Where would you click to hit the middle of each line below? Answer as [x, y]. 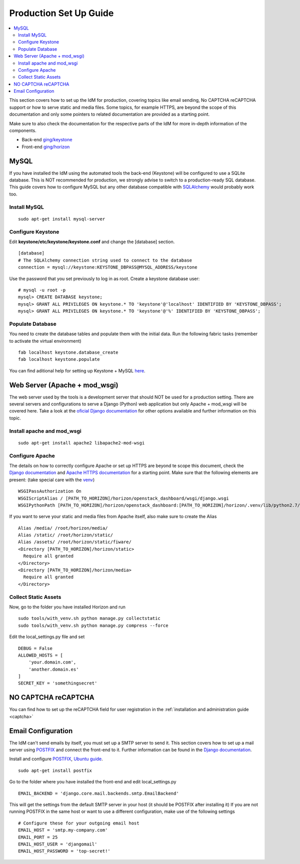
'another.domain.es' [53, 669]
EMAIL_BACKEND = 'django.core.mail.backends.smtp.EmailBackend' [99, 793]
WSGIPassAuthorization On [50, 491]
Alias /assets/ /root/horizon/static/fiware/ [75, 542]
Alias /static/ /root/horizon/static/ [66, 535]
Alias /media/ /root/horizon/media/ [63, 528]
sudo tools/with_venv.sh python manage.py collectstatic [89, 618]
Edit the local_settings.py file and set [47, 637]
